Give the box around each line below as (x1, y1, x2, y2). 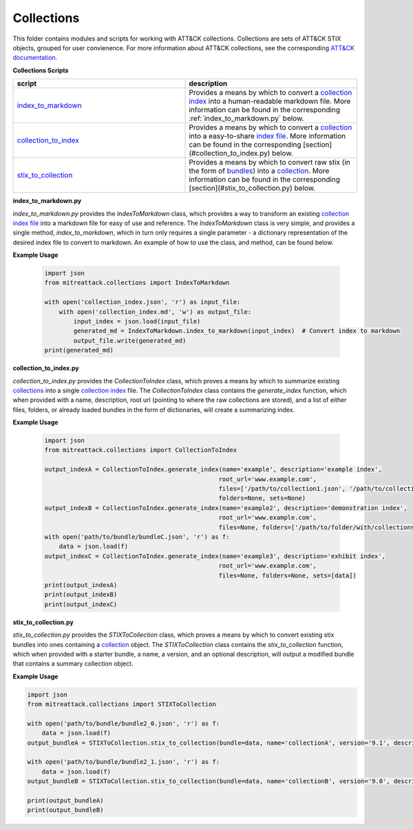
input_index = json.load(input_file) (73, 317, 201, 325)
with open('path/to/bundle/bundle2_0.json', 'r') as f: (27, 719, 220, 727)
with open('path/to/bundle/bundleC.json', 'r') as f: (44, 533, 230, 540)
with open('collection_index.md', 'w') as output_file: (59, 308, 252, 316)
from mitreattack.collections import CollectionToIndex (44, 446, 237, 454)
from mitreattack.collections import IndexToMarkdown (44, 279, 230, 287)
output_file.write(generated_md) (73, 337, 187, 344)
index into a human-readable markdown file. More (189, 96, 351, 106)
